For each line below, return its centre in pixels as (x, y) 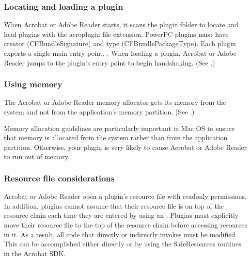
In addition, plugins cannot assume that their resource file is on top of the (114, 205)
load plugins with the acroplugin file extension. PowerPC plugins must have (116, 34)
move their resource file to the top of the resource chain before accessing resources (125, 224)
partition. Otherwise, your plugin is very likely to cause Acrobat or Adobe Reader (125, 147)
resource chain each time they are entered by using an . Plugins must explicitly (121, 215)
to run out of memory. (37, 156)
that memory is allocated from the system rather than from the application (116, 138)
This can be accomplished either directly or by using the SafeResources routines (123, 244)
